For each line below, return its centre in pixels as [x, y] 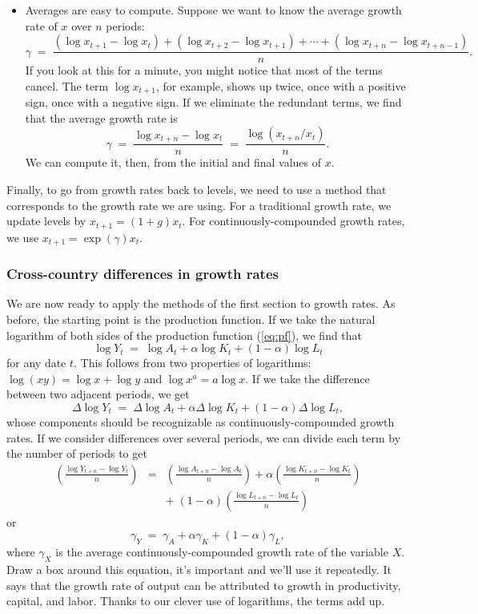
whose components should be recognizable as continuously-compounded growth [201, 421]
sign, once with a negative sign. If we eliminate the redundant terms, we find [213, 102]
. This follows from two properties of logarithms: [193, 363]
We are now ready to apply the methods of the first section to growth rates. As [201, 303]
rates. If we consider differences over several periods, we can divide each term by [204, 437]
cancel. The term [67, 85]
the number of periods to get [77, 453]
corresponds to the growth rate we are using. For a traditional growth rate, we [199, 205]
